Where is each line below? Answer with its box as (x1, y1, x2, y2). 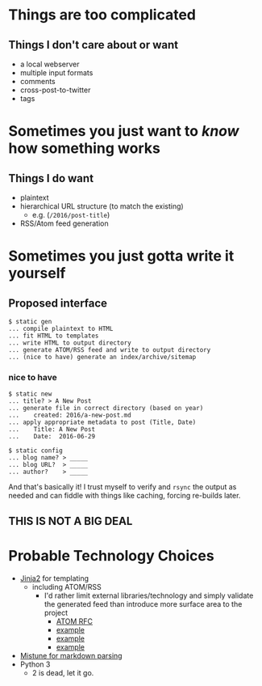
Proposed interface (8, 296, 107, 310)
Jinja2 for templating (19, 573, 89, 583)
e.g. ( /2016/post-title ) (31, 210, 110, 219)
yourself (8, 265, 66, 282)
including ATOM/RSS (31, 582, 102, 591)
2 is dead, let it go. (31, 667, 94, 677)
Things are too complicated (8, 6, 196, 24)
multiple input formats (19, 68, 94, 78)
